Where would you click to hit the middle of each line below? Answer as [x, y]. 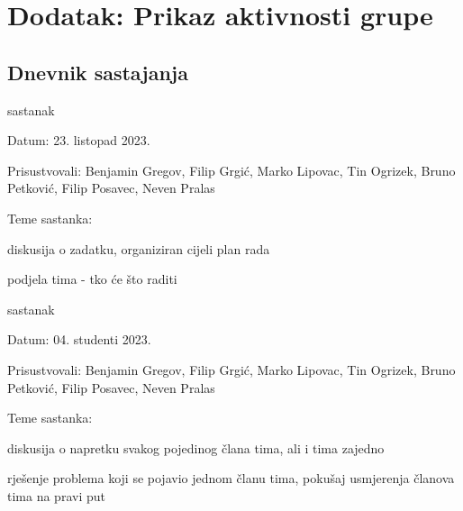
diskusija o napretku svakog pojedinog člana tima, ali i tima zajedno [196, 447]
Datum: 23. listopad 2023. [79, 140]
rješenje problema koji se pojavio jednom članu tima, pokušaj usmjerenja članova [231, 478]
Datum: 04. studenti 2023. [79, 339]
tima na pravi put [56, 495]
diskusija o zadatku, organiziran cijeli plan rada [139, 248]
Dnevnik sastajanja [98, 72]
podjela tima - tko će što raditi [92, 279]
